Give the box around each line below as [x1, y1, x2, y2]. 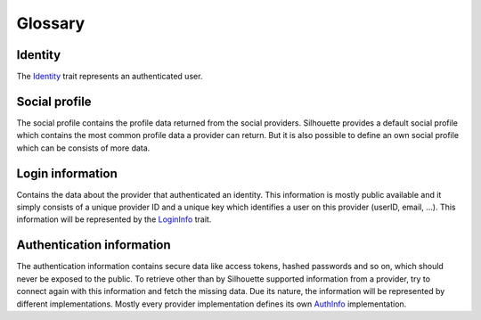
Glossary [16, 13, 86, 33]
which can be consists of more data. [16, 143, 151, 153]
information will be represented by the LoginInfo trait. [16, 214, 212, 225]
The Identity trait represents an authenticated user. [16, 71, 203, 82]
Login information [16, 166, 118, 181]
